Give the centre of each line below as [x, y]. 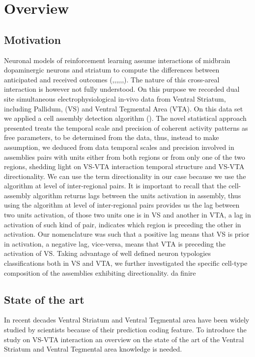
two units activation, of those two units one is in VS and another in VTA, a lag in [127, 215]
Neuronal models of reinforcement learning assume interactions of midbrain [117, 60]
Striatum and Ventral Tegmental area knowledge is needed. [93, 349]
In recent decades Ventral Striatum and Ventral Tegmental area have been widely [127, 320]
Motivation [32, 39]
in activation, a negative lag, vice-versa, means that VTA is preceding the [115, 243]
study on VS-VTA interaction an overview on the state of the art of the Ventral [124, 339]
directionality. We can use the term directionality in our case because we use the [125, 176]
